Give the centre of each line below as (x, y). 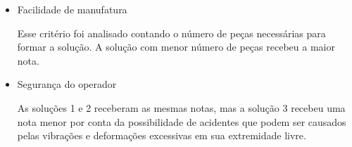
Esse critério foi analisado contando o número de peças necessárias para (171, 33)
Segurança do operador (67, 84)
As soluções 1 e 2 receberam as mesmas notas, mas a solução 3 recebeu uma (181, 107)
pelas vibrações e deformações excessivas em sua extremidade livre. (162, 135)
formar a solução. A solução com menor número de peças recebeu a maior (176, 47)
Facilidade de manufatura (72, 9)
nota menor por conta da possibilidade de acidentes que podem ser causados (182, 121)
